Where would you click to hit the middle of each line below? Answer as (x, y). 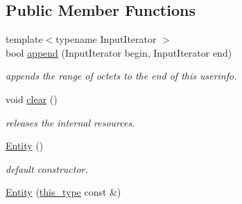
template (24, 39)
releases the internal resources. (70, 122)
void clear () (32, 99)
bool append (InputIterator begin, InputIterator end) (119, 52)
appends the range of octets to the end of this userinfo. (121, 76)
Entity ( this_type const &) (63, 192)
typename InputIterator (106, 39)
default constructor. (47, 168)
